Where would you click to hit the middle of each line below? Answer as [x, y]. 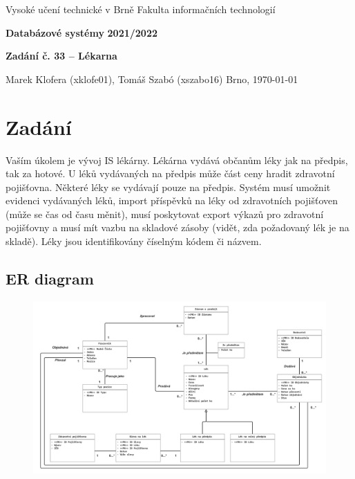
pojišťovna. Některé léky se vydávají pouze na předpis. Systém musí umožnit [168, 187]
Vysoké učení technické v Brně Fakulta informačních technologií [141, 9]
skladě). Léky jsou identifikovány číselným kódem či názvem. [134, 241]
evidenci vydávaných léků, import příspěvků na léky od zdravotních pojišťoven [172, 200]
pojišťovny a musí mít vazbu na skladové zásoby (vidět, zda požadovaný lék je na [177, 227]
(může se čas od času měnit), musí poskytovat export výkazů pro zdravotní [165, 214]
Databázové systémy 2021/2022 [82, 32]
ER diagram [50, 279]
